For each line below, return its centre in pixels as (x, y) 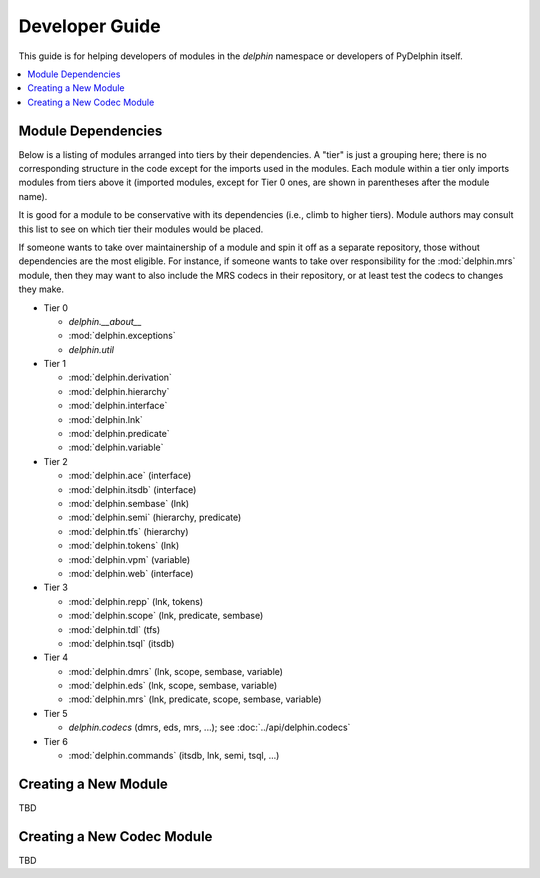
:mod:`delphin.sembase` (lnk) (129, 503)
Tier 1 (55, 364)
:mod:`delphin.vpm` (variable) (129, 559)
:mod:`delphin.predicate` (119, 434)
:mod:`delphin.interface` (118, 406)
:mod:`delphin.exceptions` (122, 336)
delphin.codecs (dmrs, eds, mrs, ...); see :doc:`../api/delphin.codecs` (209, 727)
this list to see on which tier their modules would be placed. (141, 229)
